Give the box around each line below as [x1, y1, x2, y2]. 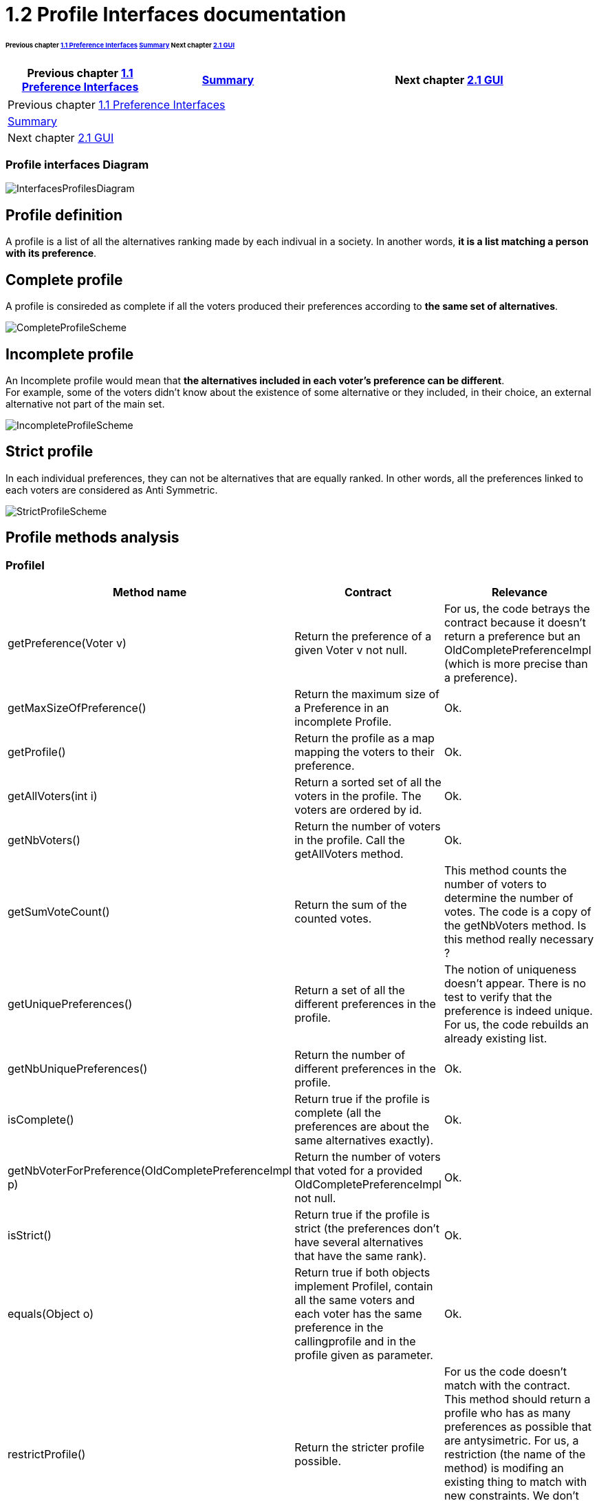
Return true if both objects [294, 1266, 431, 1280]
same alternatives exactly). [294, 1133, 434, 1148]
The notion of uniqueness [444, 963, 577, 977]
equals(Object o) [8, 1307, 94, 1321]
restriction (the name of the [444, 1447, 586, 1462]
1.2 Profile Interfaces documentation [6, 3, 347, 26]
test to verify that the [444, 990, 552, 1005]
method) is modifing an [444, 1461, 564, 1476]
